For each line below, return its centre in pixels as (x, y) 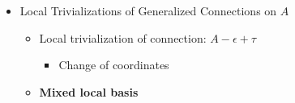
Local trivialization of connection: (123, 37)
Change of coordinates (114, 65)
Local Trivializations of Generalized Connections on (148, 10)
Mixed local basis (89, 91)
